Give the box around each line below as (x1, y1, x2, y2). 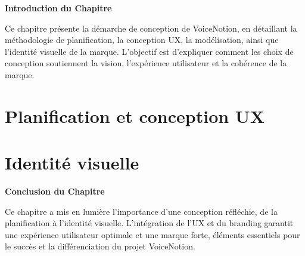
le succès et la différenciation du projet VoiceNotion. (5, 240, 195, 252)
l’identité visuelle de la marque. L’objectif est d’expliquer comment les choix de (5, 45, 294, 57)
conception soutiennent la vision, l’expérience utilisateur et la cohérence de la (5, 57, 287, 69)
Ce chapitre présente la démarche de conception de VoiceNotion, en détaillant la (5, 21, 297, 34)
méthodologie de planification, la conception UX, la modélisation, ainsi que (5, 33, 279, 46)
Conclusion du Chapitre (5, 185, 105, 198)
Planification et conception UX (5, 103, 264, 128)
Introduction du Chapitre (5, 2, 112, 14)
